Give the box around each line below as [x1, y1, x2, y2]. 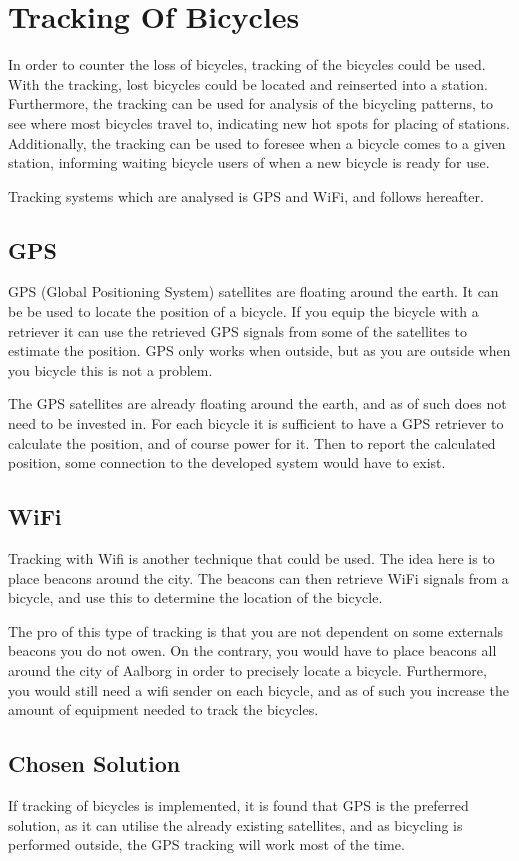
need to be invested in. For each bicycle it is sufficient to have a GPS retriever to [8, 413, 504, 434]
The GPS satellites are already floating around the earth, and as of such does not [8, 393, 507, 414]
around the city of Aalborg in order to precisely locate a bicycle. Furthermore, [8, 660, 487, 680]
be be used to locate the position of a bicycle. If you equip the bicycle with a [8, 301, 479, 322]
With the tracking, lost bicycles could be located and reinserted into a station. [8, 73, 488, 94]
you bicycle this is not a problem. [8, 359, 213, 380]
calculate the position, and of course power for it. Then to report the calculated [8, 432, 496, 453]
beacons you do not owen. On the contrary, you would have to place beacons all [8, 640, 497, 661]
